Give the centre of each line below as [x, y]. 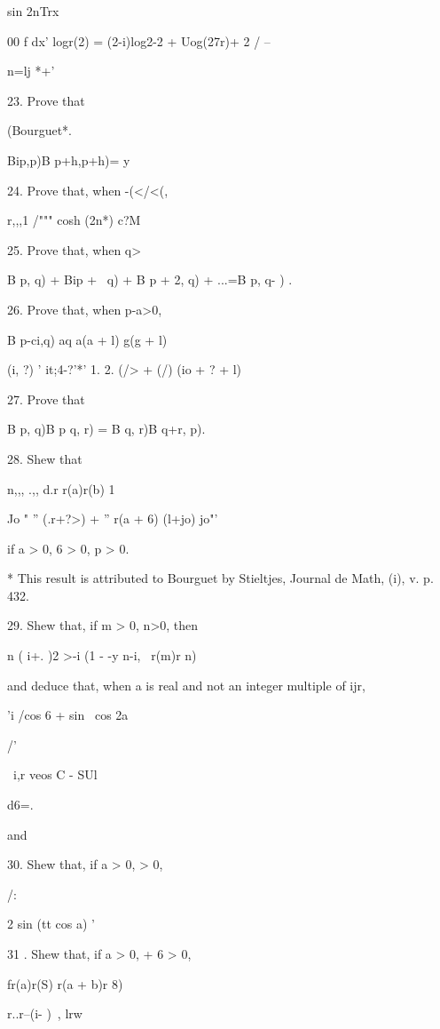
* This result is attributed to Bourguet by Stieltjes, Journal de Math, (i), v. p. [220, 578]
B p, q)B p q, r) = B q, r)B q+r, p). [106, 429]
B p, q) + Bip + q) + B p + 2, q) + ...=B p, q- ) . [150, 279]
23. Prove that [46, 100]
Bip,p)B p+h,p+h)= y [69, 160]
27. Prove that [46, 399]
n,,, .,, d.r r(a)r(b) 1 [61, 488]
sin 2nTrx [33, 11]
